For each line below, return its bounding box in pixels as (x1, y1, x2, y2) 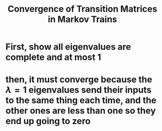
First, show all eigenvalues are (5, 42, 131, 52)
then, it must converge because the (5, 74, 153, 85)
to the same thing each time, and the (5, 95, 157, 106)
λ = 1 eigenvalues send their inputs (5, 85, 152, 96)
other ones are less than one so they (5, 105, 156, 116)
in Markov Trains (47, 14, 118, 25)
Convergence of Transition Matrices (7, 3, 158, 15)
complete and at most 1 (5, 52, 101, 63)
